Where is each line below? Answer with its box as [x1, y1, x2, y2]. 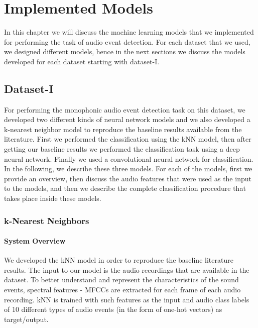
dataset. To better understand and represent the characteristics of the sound [4, 274, 239, 285]
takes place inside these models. [4, 193, 101, 203]
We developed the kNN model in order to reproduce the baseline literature [4, 255, 233, 265]
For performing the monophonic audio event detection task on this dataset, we [4, 104, 245, 115]
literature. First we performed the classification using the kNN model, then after [4, 134, 251, 144]
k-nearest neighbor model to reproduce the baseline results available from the [4, 124, 242, 134]
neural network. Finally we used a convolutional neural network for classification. [4, 153, 253, 164]
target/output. [4, 313, 49, 324]
